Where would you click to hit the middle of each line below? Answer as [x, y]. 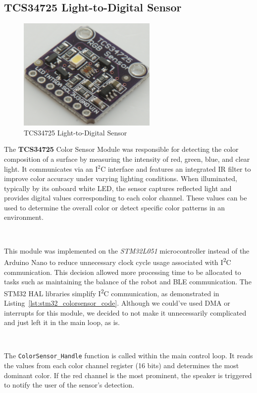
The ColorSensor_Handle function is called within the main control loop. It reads [128, 356]
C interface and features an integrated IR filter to [176, 168]
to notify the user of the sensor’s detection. [69, 385]
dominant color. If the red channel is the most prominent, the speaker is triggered [128, 375]
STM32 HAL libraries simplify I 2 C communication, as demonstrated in [112, 292]
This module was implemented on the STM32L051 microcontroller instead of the [127, 250]
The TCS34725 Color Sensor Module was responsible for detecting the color [121, 149]
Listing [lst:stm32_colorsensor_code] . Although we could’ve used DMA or [117, 302]
